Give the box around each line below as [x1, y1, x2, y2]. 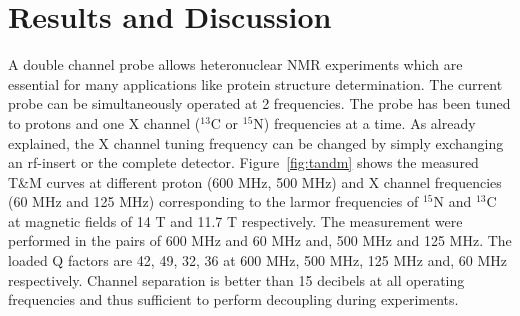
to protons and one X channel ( [8, 112, 201, 133]
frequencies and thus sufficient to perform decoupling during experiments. [8, 289, 459, 310]
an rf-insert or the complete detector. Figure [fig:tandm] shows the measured [8, 152, 479, 173]
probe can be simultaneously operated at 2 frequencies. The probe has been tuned [8, 93, 511, 114]
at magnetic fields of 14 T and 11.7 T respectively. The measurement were [8, 210, 463, 231]
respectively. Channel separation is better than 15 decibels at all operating [8, 269, 465, 290]
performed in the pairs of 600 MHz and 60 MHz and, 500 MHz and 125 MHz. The [8, 230, 512, 251]
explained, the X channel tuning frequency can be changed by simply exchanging [8, 132, 504, 153]
